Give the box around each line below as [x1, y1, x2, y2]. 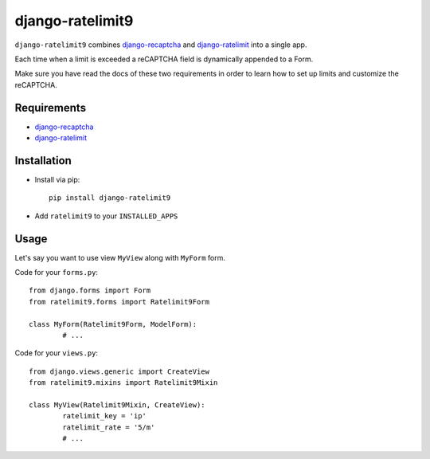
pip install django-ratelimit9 [49, 194, 171, 202]
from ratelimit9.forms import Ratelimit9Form [29, 297, 210, 306]
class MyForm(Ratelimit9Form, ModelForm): [29, 320, 197, 328]
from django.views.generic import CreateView [29, 367, 210, 376]
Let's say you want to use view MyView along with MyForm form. [14, 253, 226, 262]
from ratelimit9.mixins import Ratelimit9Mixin [29, 379, 218, 387]
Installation [14, 154, 72, 167]
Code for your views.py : [14, 348, 99, 358]
